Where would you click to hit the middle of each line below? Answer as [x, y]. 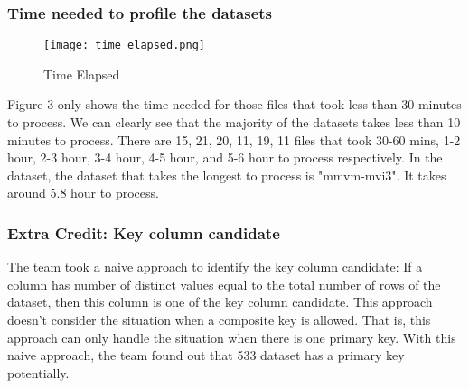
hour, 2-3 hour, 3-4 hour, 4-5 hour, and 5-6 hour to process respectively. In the [225, 157]
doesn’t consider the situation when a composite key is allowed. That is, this [219, 320]
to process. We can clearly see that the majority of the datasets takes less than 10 [234, 122]
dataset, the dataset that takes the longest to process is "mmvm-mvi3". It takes [227, 175]
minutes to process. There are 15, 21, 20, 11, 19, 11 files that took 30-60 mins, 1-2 [234, 139]
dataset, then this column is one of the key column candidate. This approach [220, 302]
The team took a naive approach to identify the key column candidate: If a [215, 267]
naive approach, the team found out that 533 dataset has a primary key [206, 355]
